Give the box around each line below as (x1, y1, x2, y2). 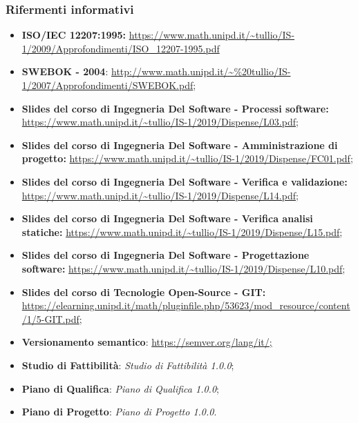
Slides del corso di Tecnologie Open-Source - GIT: (21, 284, 266, 299)
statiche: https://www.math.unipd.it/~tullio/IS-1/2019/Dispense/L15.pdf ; (21, 224, 343, 239)
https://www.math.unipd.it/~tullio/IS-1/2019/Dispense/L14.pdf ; (21, 188, 299, 202)
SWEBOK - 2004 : (21, 64, 109, 79)
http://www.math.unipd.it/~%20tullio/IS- (111, 64, 291, 79)
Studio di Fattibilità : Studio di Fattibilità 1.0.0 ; (21, 357, 234, 372)
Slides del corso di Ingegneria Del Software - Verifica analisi (21, 211, 313, 226)
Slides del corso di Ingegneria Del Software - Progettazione (21, 248, 310, 262)
